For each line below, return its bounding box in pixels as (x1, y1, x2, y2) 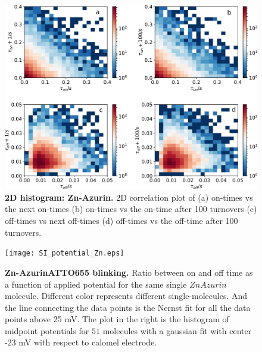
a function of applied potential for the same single (5, 278, 187, 290)
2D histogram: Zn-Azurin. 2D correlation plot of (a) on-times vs (5, 191, 253, 203)
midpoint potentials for (5, 324, 89, 337)
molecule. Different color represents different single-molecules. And (5, 289, 248, 302)
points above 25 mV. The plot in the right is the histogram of (5, 313, 229, 325)
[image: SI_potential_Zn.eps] (5, 249, 124, 258)
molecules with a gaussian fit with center (102, 324, 252, 337)
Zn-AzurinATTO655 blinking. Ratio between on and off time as (5, 266, 253, 278)
